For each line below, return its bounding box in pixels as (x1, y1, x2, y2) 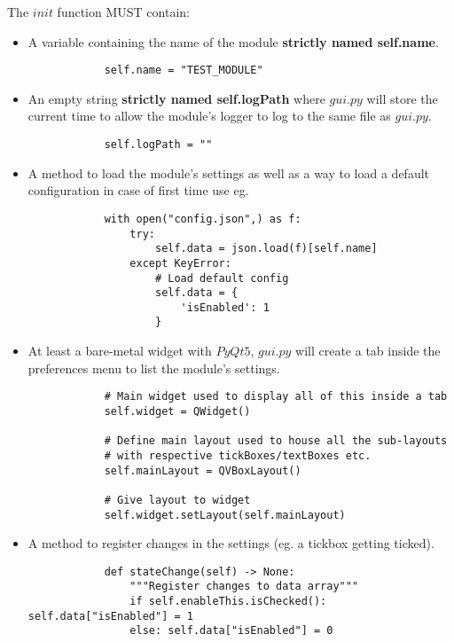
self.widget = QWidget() (104, 404, 251, 418)
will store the (366, 89, 438, 107)
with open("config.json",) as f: (104, 212, 301, 225)
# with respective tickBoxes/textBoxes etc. (104, 449, 372, 462)
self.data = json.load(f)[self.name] (154, 242, 378, 255)
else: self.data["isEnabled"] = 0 (129, 624, 333, 638)
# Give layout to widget (104, 493, 251, 506)
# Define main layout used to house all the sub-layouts (104, 435, 448, 448)
